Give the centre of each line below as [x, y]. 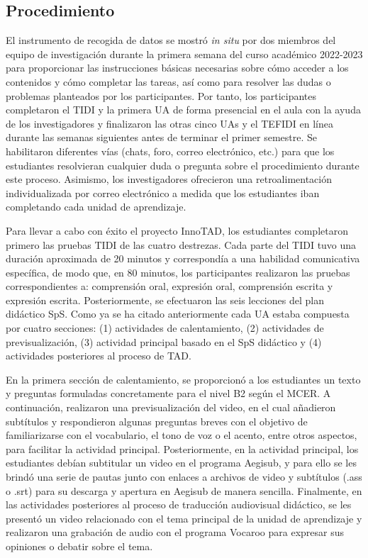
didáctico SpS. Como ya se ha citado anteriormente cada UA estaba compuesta [178, 314]
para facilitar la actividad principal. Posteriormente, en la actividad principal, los [182, 448]
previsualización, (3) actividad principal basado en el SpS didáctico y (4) [164, 341]
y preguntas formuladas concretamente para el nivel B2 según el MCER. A [168, 393]
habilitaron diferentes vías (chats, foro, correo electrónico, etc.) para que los [170, 151]
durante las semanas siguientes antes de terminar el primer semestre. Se [162, 137]
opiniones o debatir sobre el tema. [79, 546]
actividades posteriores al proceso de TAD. [99, 356]
